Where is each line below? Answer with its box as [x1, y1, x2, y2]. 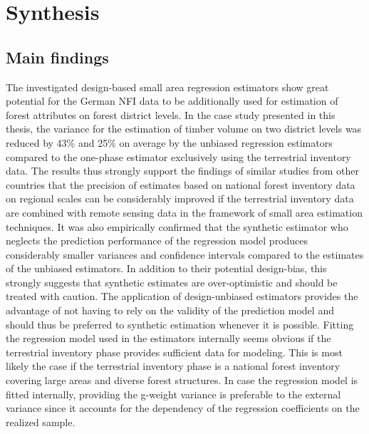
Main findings [6, 46, 109, 68]
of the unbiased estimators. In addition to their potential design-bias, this [6, 261, 327, 276]
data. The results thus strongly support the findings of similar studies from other [6, 163, 360, 178]
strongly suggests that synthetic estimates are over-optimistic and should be [6, 274, 338, 289]
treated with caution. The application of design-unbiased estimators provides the [6, 289, 358, 304]
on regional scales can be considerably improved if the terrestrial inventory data [6, 191, 354, 206]
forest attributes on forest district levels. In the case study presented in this [6, 107, 336, 122]
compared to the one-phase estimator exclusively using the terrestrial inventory [6, 149, 351, 164]
